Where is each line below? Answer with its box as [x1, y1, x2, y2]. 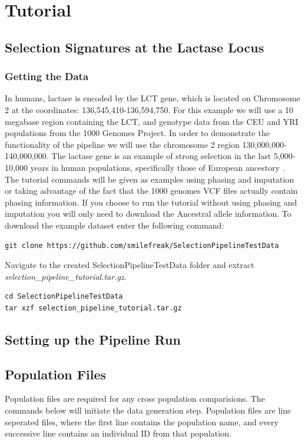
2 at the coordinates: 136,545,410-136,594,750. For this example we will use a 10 [5, 103, 294, 115]
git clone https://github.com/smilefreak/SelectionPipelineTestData [5, 241, 279, 250]
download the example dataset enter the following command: [5, 219, 224, 231]
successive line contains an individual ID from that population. [5, 427, 231, 439]
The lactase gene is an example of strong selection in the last [51, 150, 271, 162]
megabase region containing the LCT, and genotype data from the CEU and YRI [5, 115, 299, 127]
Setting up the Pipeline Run [5, 330, 181, 348]
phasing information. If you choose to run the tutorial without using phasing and [5, 196, 297, 208]
